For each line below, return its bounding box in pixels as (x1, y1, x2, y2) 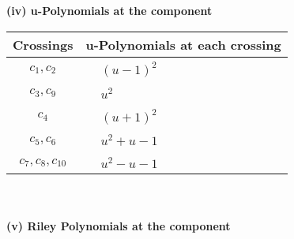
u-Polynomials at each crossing (85, 35, 281, 54)
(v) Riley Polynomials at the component (6, 217, 231, 233)
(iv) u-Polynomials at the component (6, 2, 213, 18)
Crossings (13, 35, 73, 54)
